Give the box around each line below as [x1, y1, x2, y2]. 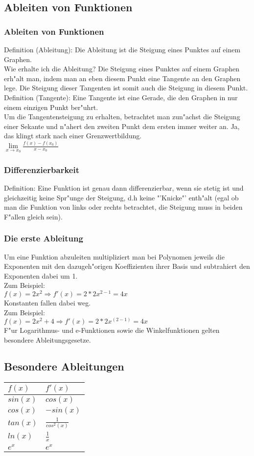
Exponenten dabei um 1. [4, 270, 78, 281]
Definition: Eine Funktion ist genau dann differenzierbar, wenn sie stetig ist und [4, 183, 244, 193]
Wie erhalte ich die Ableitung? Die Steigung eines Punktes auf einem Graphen [4, 64, 240, 74]
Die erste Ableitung [4, 232, 83, 244]
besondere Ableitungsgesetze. [4, 334, 91, 345]
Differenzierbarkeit [4, 163, 79, 175]
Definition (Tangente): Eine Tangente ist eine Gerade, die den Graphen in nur [4, 92, 238, 102]
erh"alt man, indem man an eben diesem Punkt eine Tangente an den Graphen [4, 73, 241, 83]
